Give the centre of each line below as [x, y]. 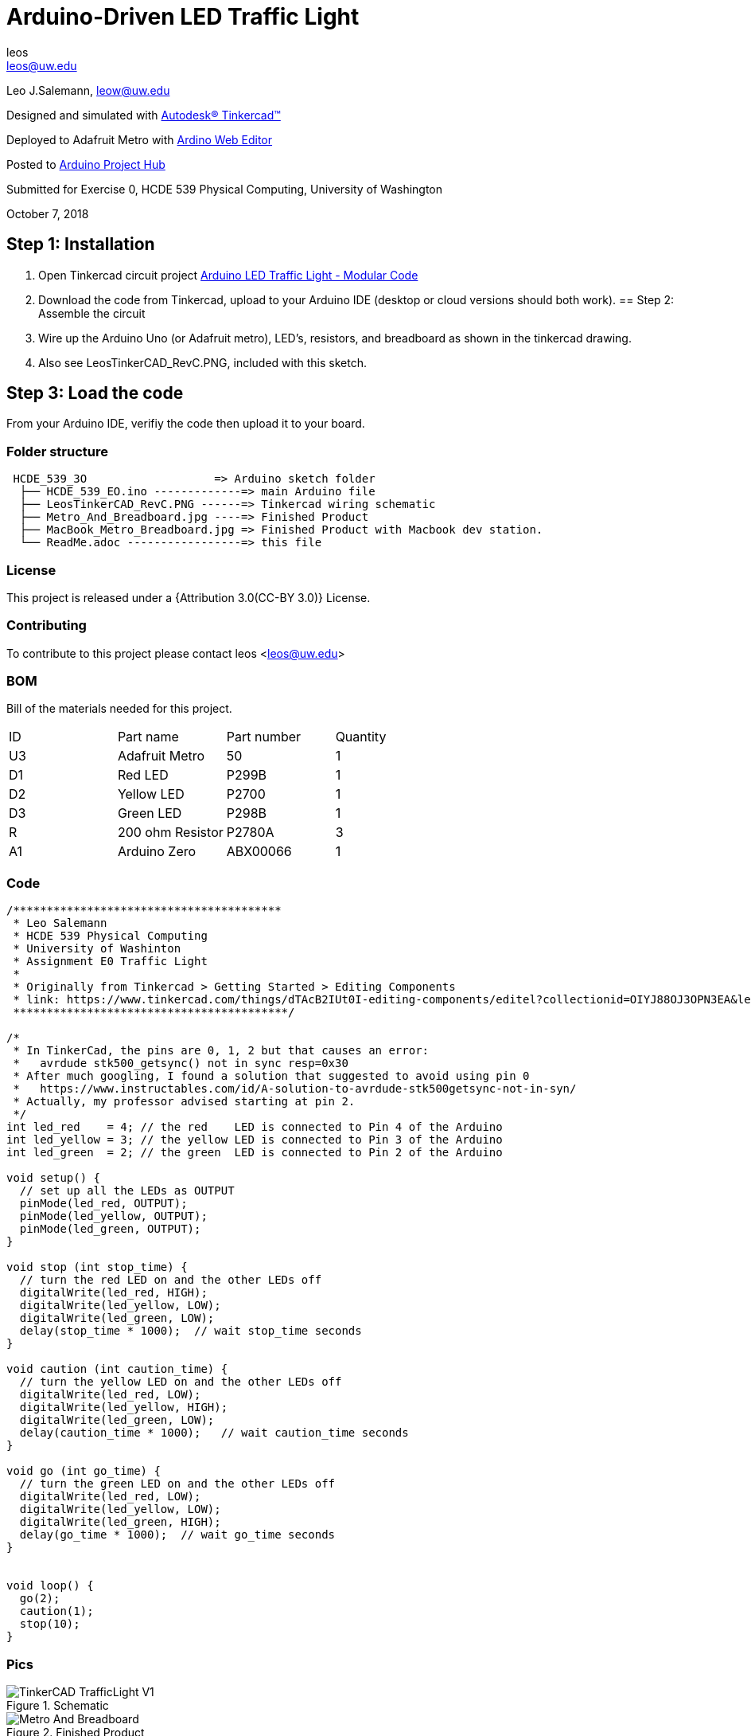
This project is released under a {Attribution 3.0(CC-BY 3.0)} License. [189, 597]
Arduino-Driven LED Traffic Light [183, 17]
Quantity [361, 737]
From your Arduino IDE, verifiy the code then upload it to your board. [186, 424]
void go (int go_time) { [84, 1471]
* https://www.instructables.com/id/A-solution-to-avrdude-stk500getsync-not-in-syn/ [295, 1089]
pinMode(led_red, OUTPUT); [103, 1204]
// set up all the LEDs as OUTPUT [127, 1191]
